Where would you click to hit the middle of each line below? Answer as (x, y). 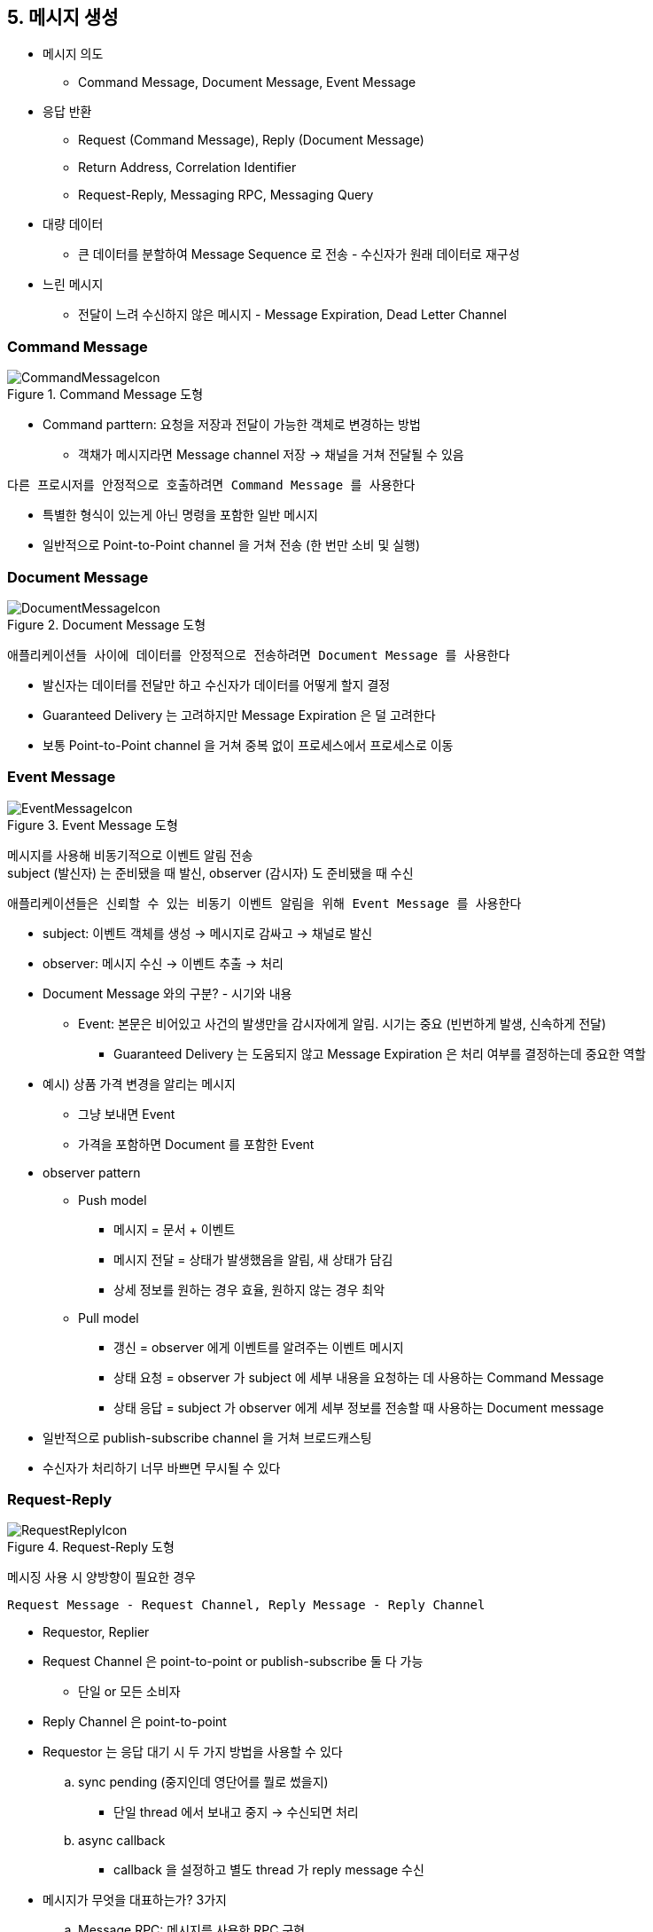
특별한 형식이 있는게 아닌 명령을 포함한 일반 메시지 (180, 515)
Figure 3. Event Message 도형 (93, 825)
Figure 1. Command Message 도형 (105, 395)
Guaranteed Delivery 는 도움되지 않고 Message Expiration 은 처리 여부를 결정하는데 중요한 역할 (380, 1053)
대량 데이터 (73, 224)
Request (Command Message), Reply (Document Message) (251, 140)
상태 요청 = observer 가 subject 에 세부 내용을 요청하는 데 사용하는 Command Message (359, 1377)
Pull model (109, 1318)
